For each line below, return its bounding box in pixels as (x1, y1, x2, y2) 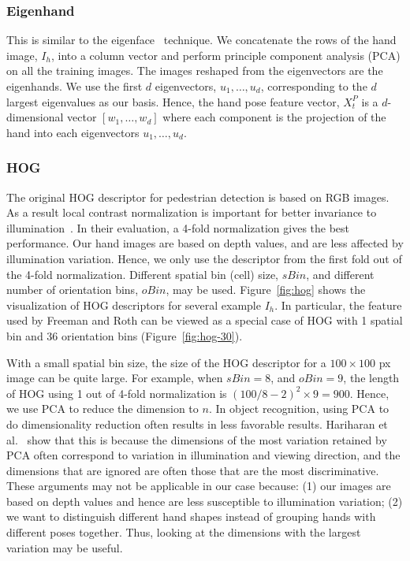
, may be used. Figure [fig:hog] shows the (166, 281, 366, 298)
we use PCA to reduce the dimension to (6, 400, 199, 417)
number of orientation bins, (6, 281, 139, 298)
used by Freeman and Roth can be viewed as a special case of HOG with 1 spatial (6, 312, 403, 329)
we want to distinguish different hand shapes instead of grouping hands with (6, 508, 376, 525)
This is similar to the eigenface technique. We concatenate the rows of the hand (6, 32, 397, 48)
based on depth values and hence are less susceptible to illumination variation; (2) (6, 492, 403, 509)
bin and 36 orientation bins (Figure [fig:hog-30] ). (6, 327, 243, 344)
